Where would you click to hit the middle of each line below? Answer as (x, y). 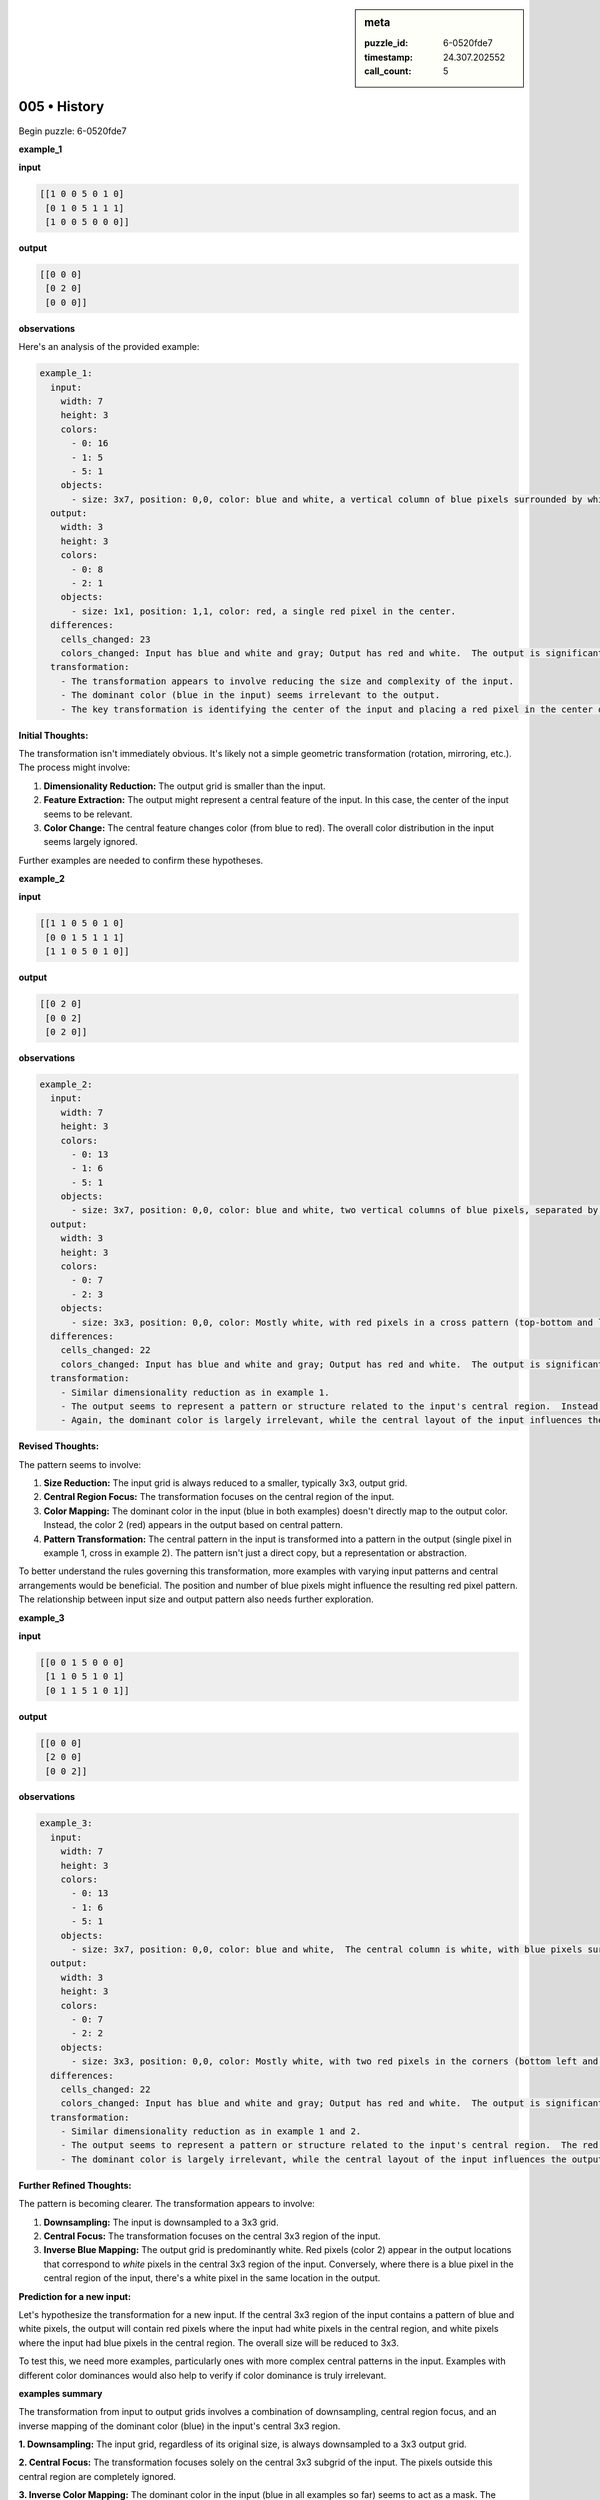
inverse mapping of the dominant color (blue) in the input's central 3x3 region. (179, 2426)
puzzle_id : (386, 43)
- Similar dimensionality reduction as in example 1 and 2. (211, 2131)
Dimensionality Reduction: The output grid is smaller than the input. (184, 786)
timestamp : (389, 57)
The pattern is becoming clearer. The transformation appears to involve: (166, 2204)
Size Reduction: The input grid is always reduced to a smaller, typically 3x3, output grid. (225, 1483)
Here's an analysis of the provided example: (109, 347)
